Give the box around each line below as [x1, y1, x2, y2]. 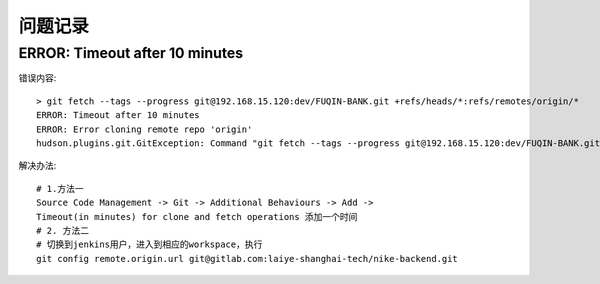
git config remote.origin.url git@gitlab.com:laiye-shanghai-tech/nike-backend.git [36, 253, 459, 264]
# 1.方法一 [36, 183, 84, 194]
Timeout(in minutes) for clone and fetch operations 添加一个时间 [36, 211, 358, 222]
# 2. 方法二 [36, 225, 90, 236]
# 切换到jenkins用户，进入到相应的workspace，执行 [36, 239, 263, 250]
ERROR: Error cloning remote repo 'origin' [36, 123, 253, 135]
